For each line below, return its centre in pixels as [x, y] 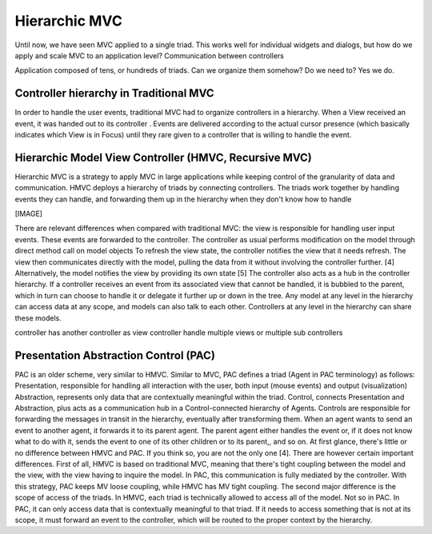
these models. [38, 318]
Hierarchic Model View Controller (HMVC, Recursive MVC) [163, 157]
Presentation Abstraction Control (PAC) [115, 355]
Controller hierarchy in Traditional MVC [115, 93]
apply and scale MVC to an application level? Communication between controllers [149, 55]
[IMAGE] [29, 214]
